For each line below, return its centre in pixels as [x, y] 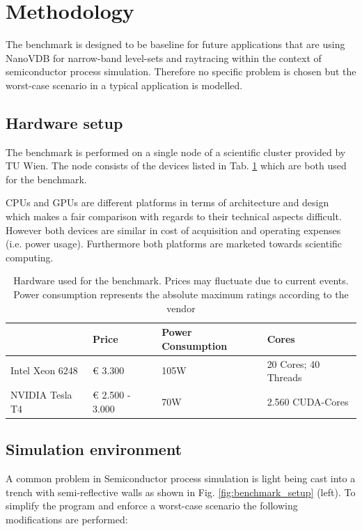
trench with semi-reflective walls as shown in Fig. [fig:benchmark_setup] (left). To [181, 492]
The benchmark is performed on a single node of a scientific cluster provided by [176, 152]
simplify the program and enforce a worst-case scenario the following [152, 506]
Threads [284, 377]
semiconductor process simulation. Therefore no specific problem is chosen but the [181, 71]
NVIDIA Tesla [41, 395]
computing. [30, 257]
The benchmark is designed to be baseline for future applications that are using [175, 44]
